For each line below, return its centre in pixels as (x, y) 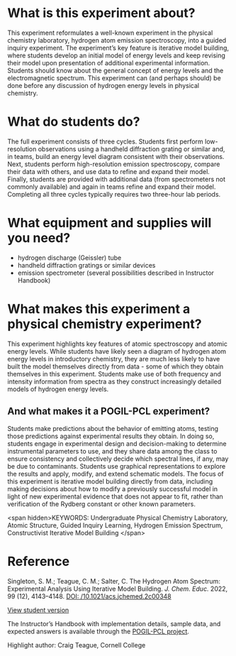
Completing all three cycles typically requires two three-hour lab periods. (114, 194)
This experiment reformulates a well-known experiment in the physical (110, 33)
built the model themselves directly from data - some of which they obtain (116, 366)
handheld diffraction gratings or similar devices (86, 265)
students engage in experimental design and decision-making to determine (117, 443)
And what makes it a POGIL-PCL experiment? (109, 411)
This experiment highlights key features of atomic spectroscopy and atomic (118, 344)
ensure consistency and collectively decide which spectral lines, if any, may (118, 459)
